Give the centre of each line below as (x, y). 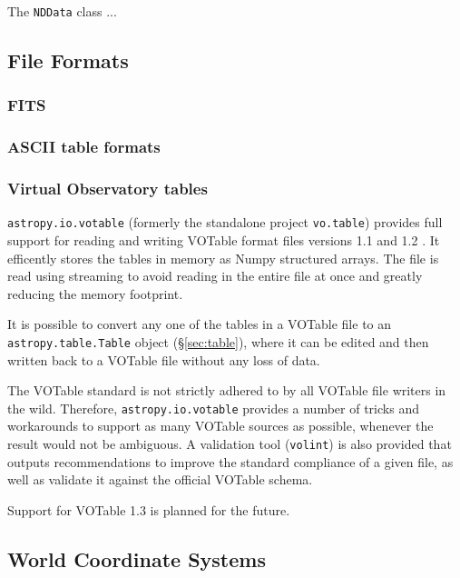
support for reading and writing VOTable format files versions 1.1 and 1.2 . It (224, 240)
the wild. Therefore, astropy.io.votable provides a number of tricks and (213, 408)
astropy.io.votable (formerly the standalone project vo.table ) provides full (225, 222)
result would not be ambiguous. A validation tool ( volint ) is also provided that (230, 444)
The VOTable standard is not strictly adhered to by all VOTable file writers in (227, 390)
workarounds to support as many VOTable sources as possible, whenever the (220, 426)
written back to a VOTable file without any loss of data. (164, 359)
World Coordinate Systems (137, 558)
